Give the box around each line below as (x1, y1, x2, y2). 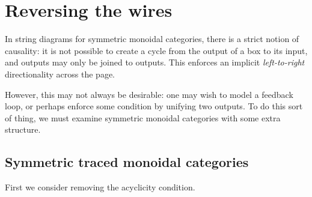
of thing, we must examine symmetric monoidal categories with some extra (5, 111, 281, 124)
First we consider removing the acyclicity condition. (5, 181, 195, 193)
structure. (5, 123, 41, 136)
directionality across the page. (5, 67, 115, 80)
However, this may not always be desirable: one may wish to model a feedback (5, 88, 293, 100)
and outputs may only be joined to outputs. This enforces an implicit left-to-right (5, 56, 305, 68)
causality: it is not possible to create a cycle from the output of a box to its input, (5, 44, 308, 56)
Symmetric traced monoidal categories (5, 153, 249, 171)
